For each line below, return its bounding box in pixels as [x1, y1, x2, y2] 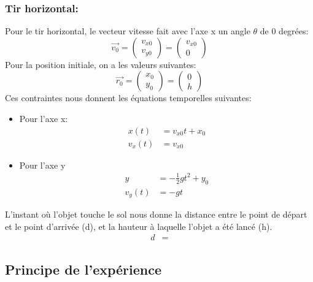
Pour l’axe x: [19, 112, 68, 124]
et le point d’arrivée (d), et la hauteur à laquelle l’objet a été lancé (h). [5, 219, 272, 232]
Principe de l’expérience [5, 259, 162, 278]
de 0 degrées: [260, 25, 309, 37]
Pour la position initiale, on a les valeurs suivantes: [5, 58, 196, 70]
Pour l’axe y [19, 158, 66, 171]
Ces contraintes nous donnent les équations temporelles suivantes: [5, 91, 252, 104]
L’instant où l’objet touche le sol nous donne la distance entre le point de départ [5, 208, 307, 221]
